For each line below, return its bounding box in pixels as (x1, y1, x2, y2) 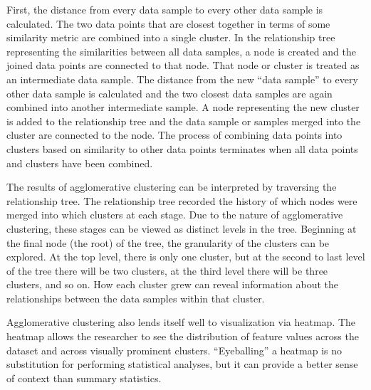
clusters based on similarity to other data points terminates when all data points (6, 141, 358, 156)
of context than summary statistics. (6, 370, 162, 385)
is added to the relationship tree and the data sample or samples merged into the (6, 113, 361, 128)
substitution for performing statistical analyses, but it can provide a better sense (6, 357, 358, 371)
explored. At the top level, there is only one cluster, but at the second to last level (6, 249, 365, 264)
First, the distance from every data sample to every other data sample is (6, 2, 323, 16)
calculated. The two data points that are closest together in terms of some (6, 16, 330, 31)
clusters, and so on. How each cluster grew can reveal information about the (6, 277, 338, 292)
